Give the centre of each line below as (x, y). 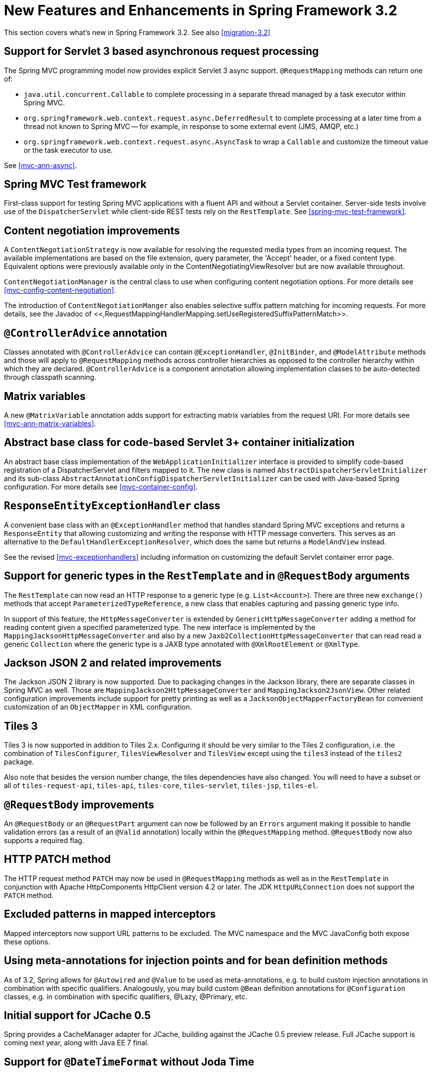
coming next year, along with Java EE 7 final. (77, 1043)
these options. (27, 941)
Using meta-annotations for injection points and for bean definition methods (196, 961)
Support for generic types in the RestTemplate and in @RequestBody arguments (207, 576)
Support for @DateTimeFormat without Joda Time (129, 1062)
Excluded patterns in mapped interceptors (110, 914)
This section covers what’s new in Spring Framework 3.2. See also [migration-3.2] (137, 32)
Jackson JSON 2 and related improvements (113, 663)
